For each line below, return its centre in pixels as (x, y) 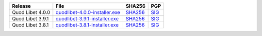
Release (21, 6)
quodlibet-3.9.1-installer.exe (87, 18)
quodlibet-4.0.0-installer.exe (88, 12)
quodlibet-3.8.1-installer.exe (87, 25)
